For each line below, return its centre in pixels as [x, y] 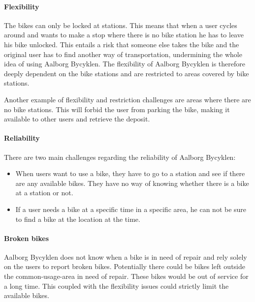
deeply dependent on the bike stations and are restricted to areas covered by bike [127, 73]
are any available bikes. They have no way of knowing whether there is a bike [132, 183]
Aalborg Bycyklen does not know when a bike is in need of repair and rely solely [126, 257]
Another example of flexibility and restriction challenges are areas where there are [127, 99]
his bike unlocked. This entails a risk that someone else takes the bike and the [122, 44]
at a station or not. [44, 193]
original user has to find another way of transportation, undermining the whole [123, 54]
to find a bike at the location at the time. [78, 219]
